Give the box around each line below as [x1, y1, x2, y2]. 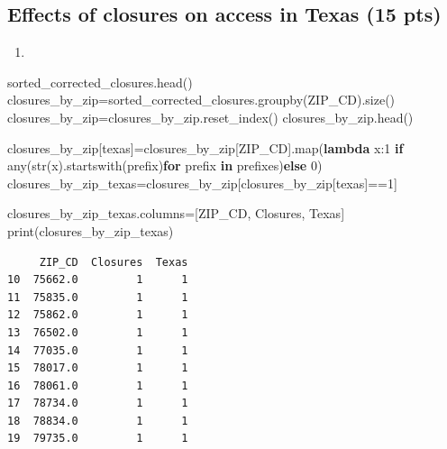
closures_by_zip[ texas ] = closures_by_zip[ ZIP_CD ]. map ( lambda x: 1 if [7, 138, 404, 157]
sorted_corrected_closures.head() [7, 72, 193, 91]
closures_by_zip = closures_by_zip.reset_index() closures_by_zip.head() [7, 107, 414, 126]
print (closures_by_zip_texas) [7, 221, 174, 240]
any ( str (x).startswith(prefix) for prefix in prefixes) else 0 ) [7, 156, 323, 175]
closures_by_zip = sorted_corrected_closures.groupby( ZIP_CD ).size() [7, 90, 396, 109]
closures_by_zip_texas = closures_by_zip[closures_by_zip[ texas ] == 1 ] [7, 173, 397, 192]
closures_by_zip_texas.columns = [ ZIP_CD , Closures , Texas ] [7, 204, 345, 223]
